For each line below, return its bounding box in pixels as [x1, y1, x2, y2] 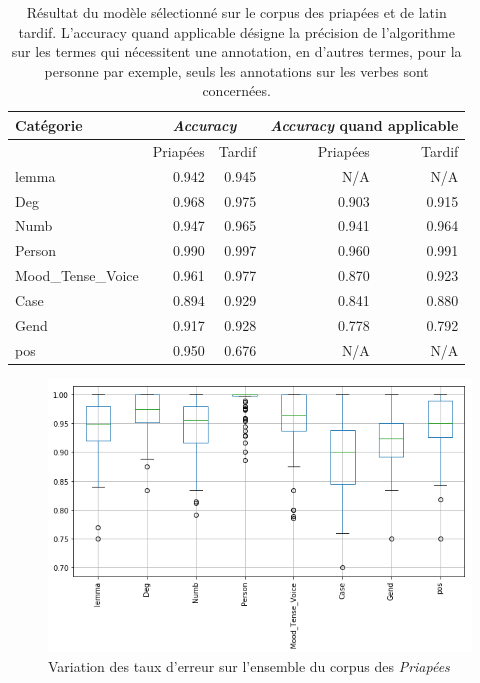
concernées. [202, 80, 271, 101]
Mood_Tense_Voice [15, 265, 139, 286]
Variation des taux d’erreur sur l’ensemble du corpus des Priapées [48, 655, 450, 676]
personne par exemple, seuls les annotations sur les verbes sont [44, 60, 429, 81]
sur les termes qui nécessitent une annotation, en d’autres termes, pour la [11, 41, 462, 62]
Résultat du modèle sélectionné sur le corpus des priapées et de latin [26, 2, 447, 22]
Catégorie [15, 114, 83, 135]
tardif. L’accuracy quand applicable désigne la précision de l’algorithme [18, 21, 455, 42]
